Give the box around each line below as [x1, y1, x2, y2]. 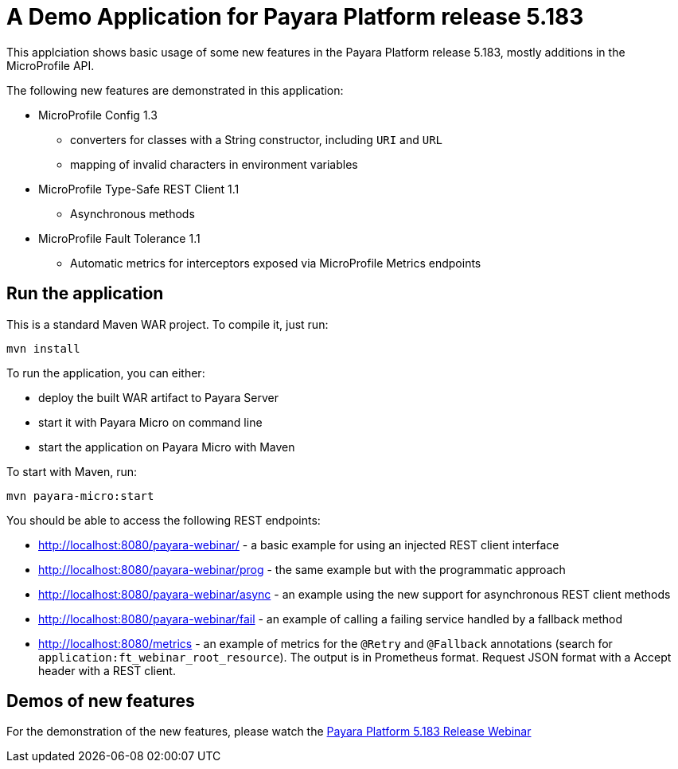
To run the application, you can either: [6, 365, 205, 380]
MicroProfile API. [6, 58, 95, 72]
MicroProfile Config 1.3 [38, 107, 158, 122]
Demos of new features [6, 691, 195, 712]
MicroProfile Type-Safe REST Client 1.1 [38, 182, 240, 196]
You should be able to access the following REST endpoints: [6, 513, 321, 527]
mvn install [6, 342, 80, 355]
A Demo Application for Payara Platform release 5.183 [6, 3, 584, 30]
